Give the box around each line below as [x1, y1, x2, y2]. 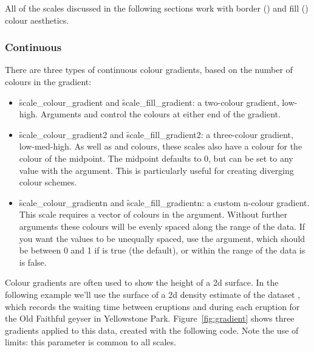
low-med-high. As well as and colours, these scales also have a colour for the [19, 140, 302, 153]
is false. [19, 255, 47, 268]
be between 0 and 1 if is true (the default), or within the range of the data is [19, 244, 305, 257]
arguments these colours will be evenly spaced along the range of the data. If [19, 219, 305, 232]
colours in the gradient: [5, 75, 92, 88]
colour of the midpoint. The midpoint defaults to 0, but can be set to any [19, 151, 293, 164]
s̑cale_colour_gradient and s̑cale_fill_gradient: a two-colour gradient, [19, 95, 279, 108]
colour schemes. [19, 176, 77, 188]
